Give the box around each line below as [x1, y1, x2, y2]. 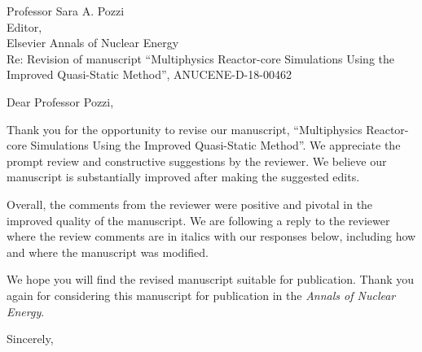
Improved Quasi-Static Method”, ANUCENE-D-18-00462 [7, 66, 292, 83]
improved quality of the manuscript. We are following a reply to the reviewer [7, 211, 390, 228]
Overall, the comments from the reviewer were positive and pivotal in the [7, 195, 373, 212]
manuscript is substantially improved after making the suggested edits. [7, 168, 360, 185]
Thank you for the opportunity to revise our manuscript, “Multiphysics [7, 120, 363, 137]
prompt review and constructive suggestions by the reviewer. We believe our [7, 152, 387, 169]
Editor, [7, 18, 42, 35]
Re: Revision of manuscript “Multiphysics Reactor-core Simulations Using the [7, 50, 394, 67]
